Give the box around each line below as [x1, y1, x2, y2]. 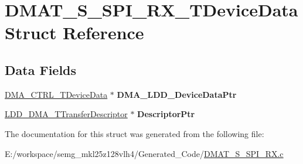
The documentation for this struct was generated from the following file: [5, 127, 264, 139]
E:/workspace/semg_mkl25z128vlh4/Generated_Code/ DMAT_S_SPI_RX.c [5, 147, 284, 159]
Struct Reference [5, 20, 144, 45]
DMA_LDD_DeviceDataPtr [117, 88, 237, 100]
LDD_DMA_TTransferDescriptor [5, 108, 128, 120]
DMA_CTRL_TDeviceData [5, 88, 108, 100]
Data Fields [5, 60, 77, 78]
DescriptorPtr [137, 108, 195, 120]
